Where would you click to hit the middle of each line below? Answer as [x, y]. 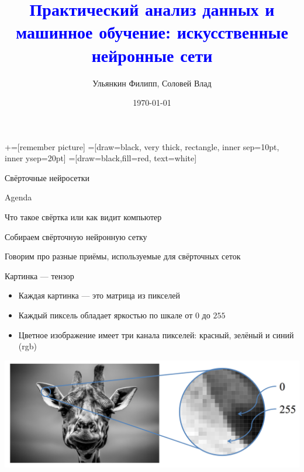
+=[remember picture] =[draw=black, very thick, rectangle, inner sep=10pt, [142, 146]
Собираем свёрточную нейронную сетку [76, 236]
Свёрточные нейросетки [47, 177]
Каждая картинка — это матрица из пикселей [99, 295]
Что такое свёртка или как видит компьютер [83, 217]
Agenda [18, 197]
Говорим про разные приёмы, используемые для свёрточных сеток [123, 256]
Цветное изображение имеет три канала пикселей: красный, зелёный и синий [156, 334]
